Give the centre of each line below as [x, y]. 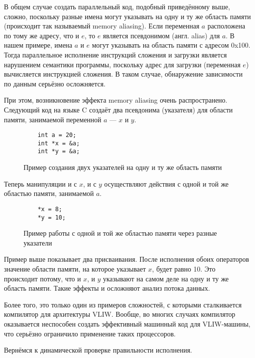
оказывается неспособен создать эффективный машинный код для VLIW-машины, [127, 323]
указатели [38, 242]
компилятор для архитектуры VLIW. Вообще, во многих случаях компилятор [120, 314]
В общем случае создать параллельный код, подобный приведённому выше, [117, 6]
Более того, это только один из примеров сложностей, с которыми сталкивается [123, 304]
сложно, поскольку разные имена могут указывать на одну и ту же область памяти [127, 16]
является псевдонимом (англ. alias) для [161, 35]
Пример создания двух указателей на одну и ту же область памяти [123, 167]
